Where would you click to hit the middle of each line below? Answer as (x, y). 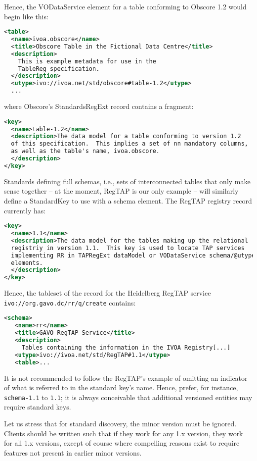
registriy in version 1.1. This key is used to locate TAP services (128, 248)
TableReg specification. (59, 69)
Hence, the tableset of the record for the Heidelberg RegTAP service (107, 293)
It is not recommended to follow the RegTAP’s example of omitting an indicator (126, 378)
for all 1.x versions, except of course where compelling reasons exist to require (122, 443)
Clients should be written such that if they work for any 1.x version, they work (124, 433)
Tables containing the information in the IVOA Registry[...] (126, 347)
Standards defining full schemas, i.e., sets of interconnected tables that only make (127, 181)
